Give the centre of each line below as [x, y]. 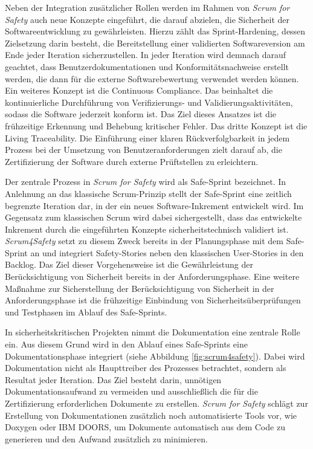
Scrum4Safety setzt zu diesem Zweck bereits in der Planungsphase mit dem [144, 241]
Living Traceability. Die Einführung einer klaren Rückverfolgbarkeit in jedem [147, 137]
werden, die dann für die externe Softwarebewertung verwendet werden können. [152, 78]
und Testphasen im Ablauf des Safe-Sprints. [86, 312]
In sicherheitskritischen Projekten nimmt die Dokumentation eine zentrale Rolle [153, 332]
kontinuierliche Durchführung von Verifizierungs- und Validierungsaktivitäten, [149, 102]
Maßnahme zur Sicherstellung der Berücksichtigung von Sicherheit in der [140, 288]
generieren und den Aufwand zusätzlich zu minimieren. [106, 438]
